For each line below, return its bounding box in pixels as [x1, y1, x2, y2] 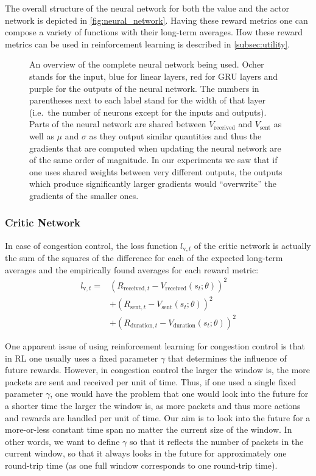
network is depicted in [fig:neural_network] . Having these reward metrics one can [5, 13, 308, 26]
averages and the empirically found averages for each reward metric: [5, 263, 259, 276]
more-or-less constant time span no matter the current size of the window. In [5, 423, 292, 436]
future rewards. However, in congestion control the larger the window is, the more [5, 363, 311, 376]
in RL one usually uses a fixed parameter [5, 351, 158, 364]
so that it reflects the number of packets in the [129, 435, 304, 447]
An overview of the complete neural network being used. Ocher [29, 58, 264, 71]
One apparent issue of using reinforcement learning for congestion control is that [5, 339, 305, 352]
